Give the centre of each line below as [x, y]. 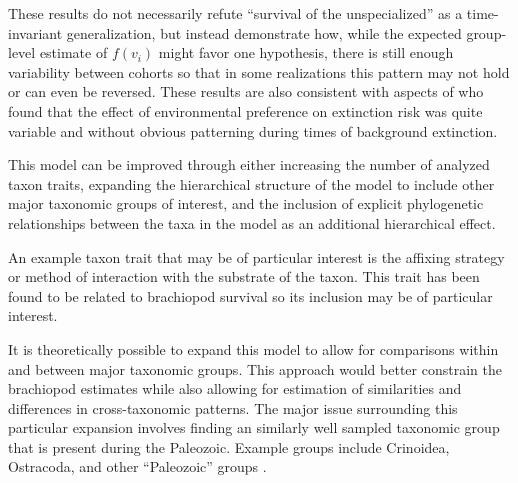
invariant [35, 32]
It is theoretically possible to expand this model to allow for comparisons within [253, 348]
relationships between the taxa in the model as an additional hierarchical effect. [252, 222]
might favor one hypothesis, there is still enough [306, 52]
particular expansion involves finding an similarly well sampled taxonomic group [254, 427]
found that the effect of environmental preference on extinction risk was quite [245, 110]
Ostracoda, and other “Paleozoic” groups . [137, 466]
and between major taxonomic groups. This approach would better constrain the [255, 368]
